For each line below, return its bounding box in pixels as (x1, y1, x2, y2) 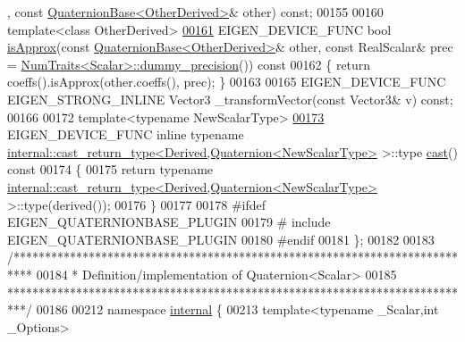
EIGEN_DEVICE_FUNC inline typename (7, 125, 244, 144)
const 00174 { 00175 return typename (7, 160, 214, 179)
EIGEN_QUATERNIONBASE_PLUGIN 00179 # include (7, 213, 331, 231)
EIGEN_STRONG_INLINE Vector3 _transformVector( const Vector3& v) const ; (7, 89, 453, 108)
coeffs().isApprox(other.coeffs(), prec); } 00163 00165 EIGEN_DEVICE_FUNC (7, 72, 446, 91)
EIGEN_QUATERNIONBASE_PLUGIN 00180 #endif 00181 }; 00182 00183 (7, 229, 435, 248)
